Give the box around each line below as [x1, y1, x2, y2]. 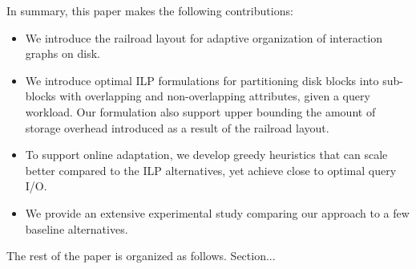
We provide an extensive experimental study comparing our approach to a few [25, 204, 410, 221]
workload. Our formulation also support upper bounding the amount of [25, 103, 376, 120]
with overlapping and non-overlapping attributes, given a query [59, 88, 370, 104]
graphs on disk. [25, 45, 100, 62]
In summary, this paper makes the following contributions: [6, 2, 293, 18]
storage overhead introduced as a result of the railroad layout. [25, 119, 329, 136]
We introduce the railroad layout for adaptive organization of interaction [25, 29, 382, 46]
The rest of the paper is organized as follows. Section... [6, 247, 276, 264]
